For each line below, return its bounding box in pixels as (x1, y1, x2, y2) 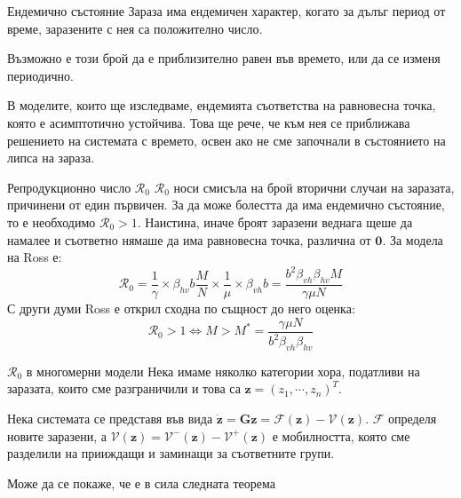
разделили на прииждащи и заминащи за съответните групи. (7, 444, 335, 462)
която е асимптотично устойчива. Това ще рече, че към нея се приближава (7, 113, 410, 131)
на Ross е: (7, 248, 62, 266)
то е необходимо (7, 212, 96, 231)
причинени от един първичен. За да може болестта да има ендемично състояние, (7, 195, 445, 214)
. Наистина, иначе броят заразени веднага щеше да (137, 212, 413, 231)
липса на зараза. (7, 148, 95, 167)
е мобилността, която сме (272, 426, 410, 445)
